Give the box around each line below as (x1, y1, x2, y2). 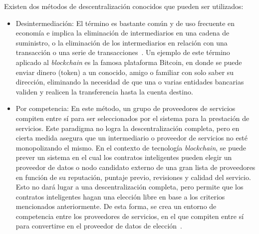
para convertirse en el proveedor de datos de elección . (15, 220, 183, 231)
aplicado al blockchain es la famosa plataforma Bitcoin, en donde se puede (15, 56, 242, 67)
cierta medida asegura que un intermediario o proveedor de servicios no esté (15, 132, 248, 143)
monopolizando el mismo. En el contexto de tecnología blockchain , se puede (15, 142, 246, 152)
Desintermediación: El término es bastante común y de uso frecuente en (15, 17, 235, 28)
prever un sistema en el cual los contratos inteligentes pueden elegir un (15, 152, 232, 162)
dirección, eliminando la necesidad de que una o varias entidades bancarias (15, 76, 244, 87)
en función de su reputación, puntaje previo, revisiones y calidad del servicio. (15, 171, 251, 182)
